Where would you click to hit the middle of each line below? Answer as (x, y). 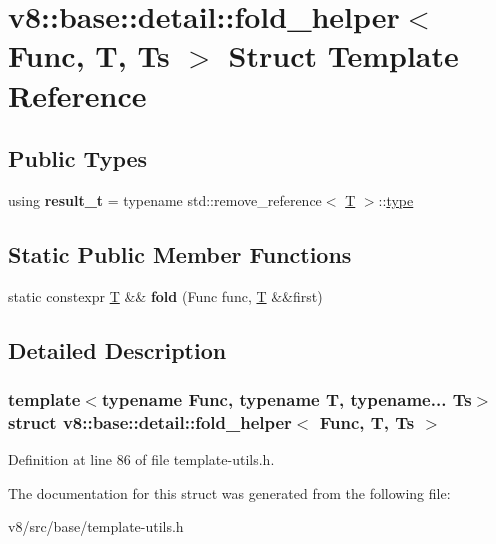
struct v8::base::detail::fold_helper (150, 421)
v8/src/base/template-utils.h (96, 526)
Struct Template (343, 55)
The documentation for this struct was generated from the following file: (229, 492)
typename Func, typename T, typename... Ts (286, 399)
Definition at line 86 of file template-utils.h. (141, 459)
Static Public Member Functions (180, 253)
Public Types (78, 158)
